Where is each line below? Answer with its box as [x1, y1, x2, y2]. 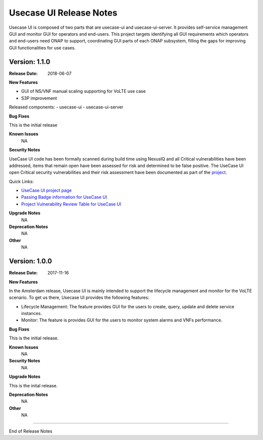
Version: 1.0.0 [9, 257, 52, 266]
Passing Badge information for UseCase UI [21, 194, 107, 200]
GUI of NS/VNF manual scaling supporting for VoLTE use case [21, 88, 146, 94]
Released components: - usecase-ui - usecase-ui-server [9, 104, 124, 110]
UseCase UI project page [21, 188, 72, 193]
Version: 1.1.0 [9, 58, 51, 66]
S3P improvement [21, 95, 57, 101]
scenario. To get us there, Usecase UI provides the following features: [9, 294, 150, 300]
